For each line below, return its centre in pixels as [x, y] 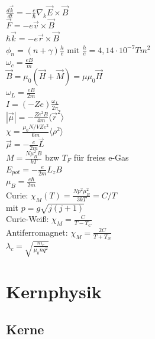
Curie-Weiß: [28, 219]
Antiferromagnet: [37, 232]
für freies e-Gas [101, 157]
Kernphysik [54, 291]
